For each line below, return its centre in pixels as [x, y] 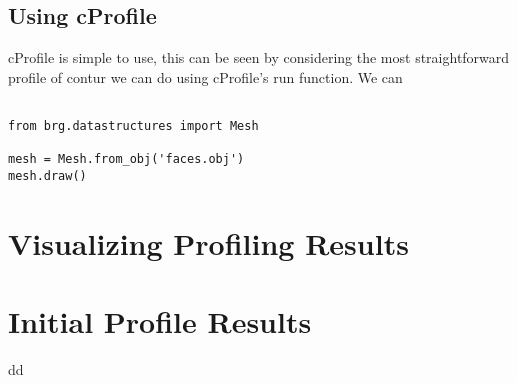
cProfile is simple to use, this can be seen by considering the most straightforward [259, 57]
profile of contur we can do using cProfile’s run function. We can [205, 76]
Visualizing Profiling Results [208, 242]
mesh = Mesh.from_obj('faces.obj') [126, 159]
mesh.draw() [47, 176]
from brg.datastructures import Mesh [133, 126]
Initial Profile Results [160, 321]
